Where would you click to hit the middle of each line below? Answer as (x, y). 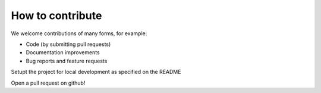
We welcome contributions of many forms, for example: (79, 33)
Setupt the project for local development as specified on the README (96, 72)
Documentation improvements (63, 52)
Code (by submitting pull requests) (68, 44)
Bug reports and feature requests (67, 61)
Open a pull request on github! (48, 83)
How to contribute (56, 15)
